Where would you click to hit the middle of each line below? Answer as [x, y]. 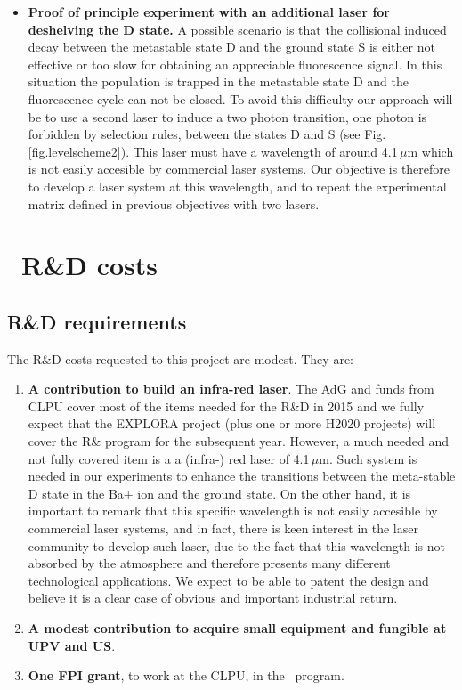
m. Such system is [368, 458]
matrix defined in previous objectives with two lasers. [174, 203]
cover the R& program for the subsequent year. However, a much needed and [239, 441]
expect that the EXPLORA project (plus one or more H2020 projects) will [232, 423]
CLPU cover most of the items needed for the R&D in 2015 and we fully [226, 406]
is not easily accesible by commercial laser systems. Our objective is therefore [239, 169]
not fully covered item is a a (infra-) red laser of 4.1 [169, 458]
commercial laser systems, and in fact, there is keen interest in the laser [223, 528]
